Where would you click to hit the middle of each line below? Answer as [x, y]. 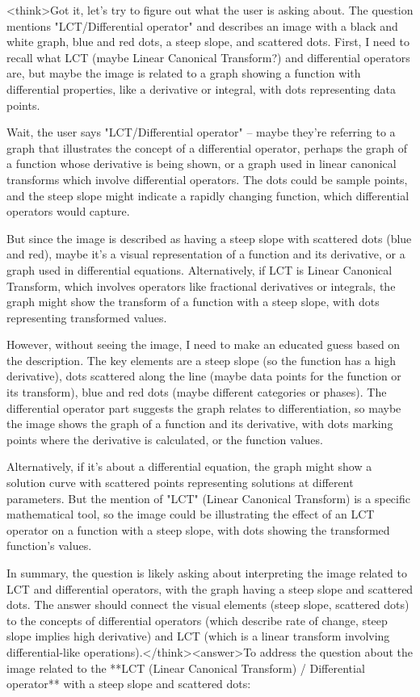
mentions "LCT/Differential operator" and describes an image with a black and [202, 25]
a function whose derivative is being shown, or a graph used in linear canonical [202, 164]
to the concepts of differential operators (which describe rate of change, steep [197, 620]
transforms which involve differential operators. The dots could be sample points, [207, 179]
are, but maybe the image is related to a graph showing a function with [184, 73]
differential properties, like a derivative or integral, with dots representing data [202, 88]
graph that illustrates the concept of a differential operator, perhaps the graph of [207, 147]
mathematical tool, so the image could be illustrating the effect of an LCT [191, 514]
